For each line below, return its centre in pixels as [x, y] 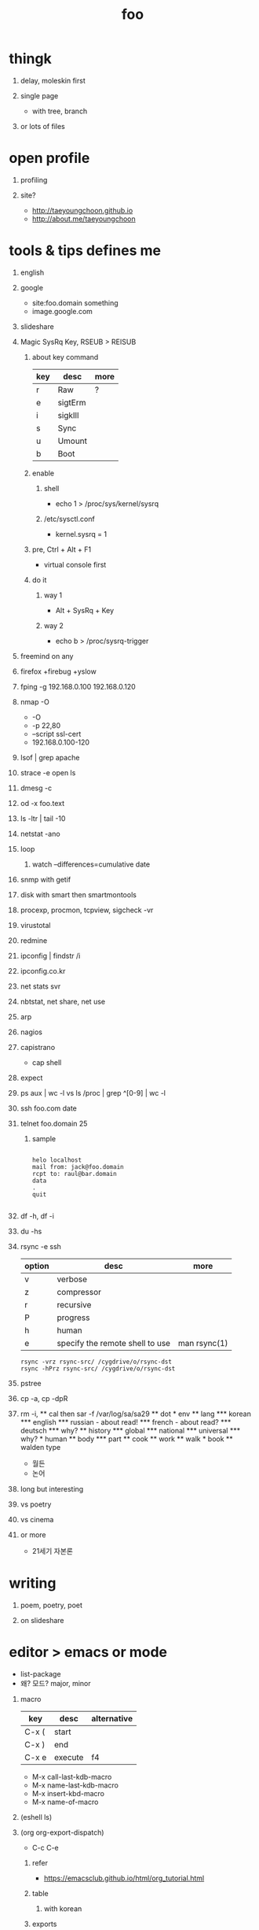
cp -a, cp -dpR [44, 1398]
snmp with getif [46, 879]
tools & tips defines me [85, 251]
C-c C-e [46, 1847]
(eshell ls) [36, 1817]
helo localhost [57, 1160]
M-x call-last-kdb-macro [72, 1777]
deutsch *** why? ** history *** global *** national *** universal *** [130, 1430]
